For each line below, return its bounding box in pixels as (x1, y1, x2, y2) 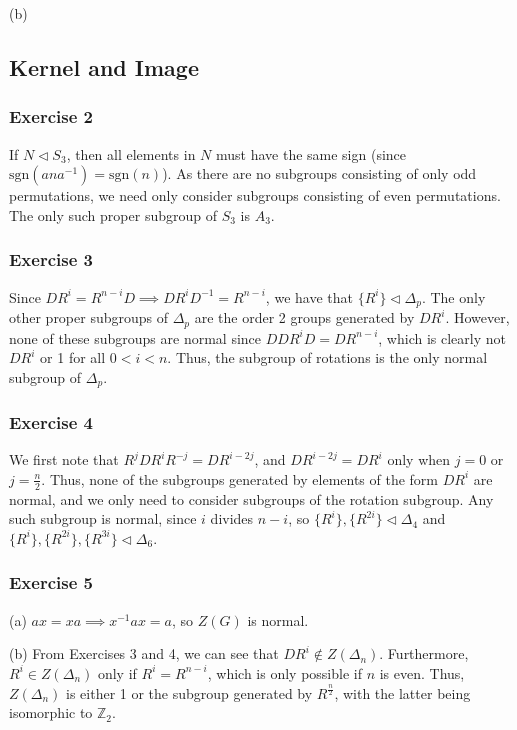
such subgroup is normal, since (9, 508, 197, 529)
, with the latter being (334, 682, 471, 703)
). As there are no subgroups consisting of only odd (162, 163, 477, 184)
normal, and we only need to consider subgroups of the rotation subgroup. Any (9, 488, 494, 509)
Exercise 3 (9, 247, 93, 272)
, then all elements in (66, 143, 196, 164)
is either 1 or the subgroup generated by (66, 682, 313, 703)
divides (210, 508, 254, 529)
